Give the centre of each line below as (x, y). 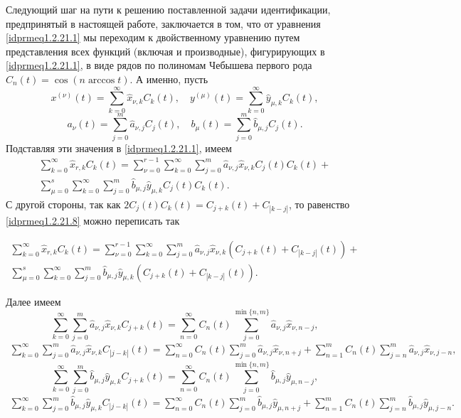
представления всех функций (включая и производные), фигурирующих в (165, 51)
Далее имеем (33, 301)
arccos (101, 80)
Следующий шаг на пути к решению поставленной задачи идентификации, (168, 9)
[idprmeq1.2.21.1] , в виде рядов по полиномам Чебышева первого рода (159, 65)
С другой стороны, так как (63, 204)
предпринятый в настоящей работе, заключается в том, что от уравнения (163, 23)
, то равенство (319, 204)
